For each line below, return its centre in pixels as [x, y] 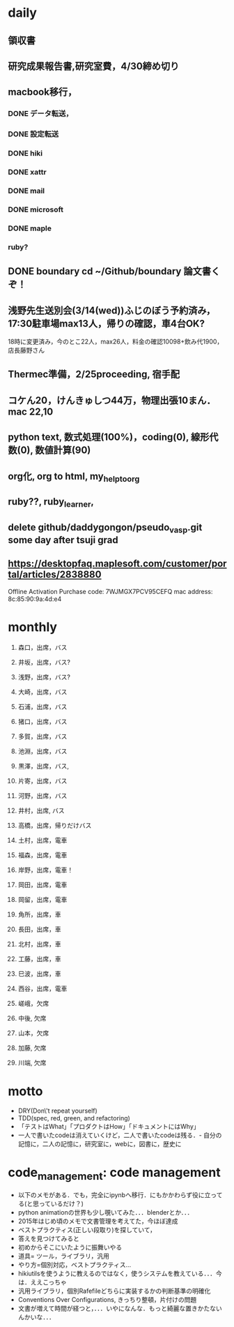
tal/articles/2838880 [55, 575]
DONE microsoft [36, 209]
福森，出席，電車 [42, 855]
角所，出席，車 [39, 914]
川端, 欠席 [32, 1062]
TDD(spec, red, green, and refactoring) [74, 1118]
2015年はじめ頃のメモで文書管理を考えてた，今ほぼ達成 [98, 1221]
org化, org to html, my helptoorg [74, 477]
